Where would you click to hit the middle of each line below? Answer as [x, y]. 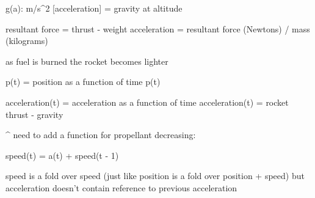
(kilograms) [27, 41]
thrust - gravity [34, 114]
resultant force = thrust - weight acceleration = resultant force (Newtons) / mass [158, 28]
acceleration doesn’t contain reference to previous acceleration [121, 187]
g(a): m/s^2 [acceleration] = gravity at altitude [94, 8]
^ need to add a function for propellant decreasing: [101, 135]
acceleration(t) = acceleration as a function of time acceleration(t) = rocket [147, 102]
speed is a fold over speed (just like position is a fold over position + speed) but [155, 176]
